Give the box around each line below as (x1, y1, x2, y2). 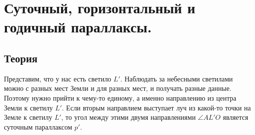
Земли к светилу (4, 102, 53, 112)
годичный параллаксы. (4, 17, 152, 37)
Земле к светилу (4, 112, 52, 122)
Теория (4, 50, 38, 65)
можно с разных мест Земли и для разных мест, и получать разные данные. (4, 83, 231, 93)
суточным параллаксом (4, 121, 72, 132)
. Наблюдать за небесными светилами (120, 73, 233, 83)
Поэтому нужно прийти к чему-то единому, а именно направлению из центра (4, 92, 236, 103)
